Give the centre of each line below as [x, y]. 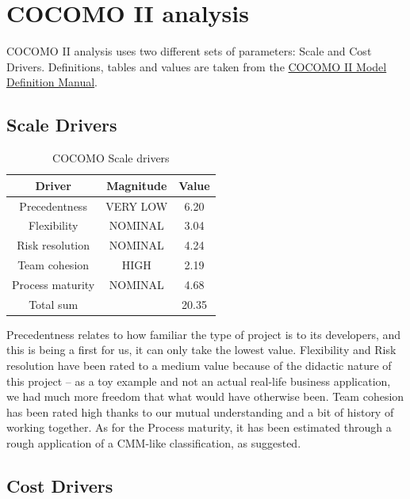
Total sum [54, 304]
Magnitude [137, 185]
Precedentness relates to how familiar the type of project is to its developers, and [204, 334]
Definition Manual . [52, 82]
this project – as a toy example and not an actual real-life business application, [199, 381]
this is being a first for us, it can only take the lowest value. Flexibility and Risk [201, 350]
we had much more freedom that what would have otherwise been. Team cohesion [205, 396]
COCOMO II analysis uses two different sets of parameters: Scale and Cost [189, 51]
